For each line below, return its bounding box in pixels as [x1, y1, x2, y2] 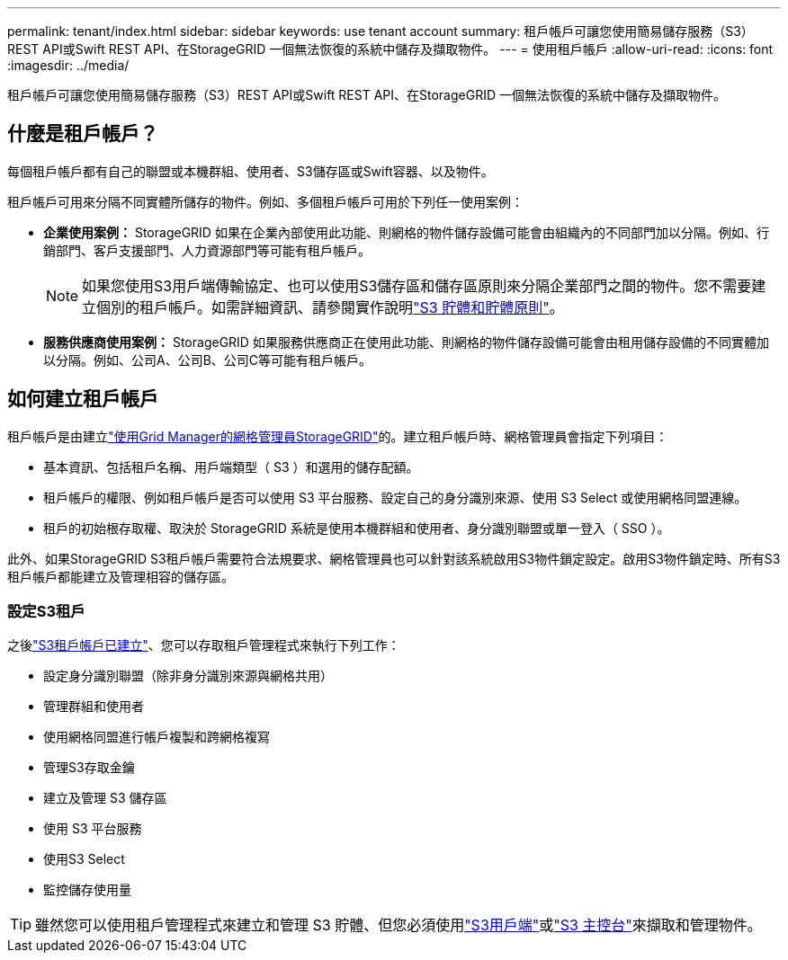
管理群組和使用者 [43, 698, 144, 715]
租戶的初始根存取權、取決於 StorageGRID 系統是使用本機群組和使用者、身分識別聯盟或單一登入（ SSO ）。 [43, 520, 670, 536]
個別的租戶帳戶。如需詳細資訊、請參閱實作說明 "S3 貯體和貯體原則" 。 [96, 298, 564, 316]
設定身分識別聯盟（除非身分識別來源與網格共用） [43, 668, 333, 684]
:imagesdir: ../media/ [7, 58, 130, 73]
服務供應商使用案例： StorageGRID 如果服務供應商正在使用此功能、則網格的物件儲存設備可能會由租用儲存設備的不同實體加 [43, 333, 769, 350]
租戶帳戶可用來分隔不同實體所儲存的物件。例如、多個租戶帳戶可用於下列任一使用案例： [7, 193, 524, 209]
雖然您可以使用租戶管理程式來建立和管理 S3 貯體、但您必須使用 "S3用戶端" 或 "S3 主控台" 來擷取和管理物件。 [35, 916, 762, 935]
